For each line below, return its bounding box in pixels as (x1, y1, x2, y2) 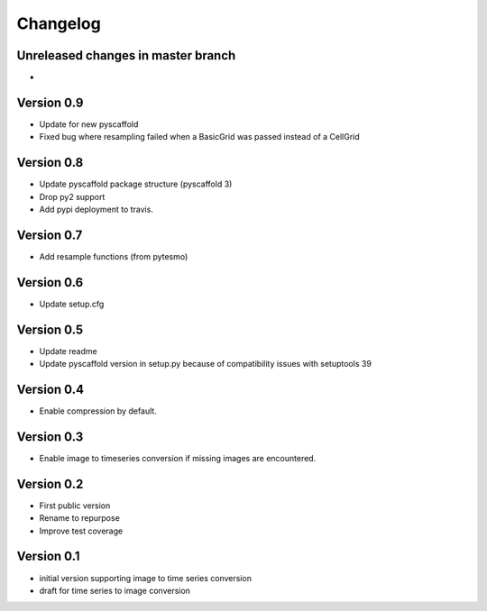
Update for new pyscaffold (39, 118, 139, 130)
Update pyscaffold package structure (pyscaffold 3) (39, 178, 233, 189)
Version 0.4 (16, 381, 85, 397)
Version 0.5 (16, 322, 84, 337)
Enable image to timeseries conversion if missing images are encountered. (39, 452, 317, 463)
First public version (39, 500, 111, 511)
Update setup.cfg (39, 298, 105, 309)
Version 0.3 (16, 429, 84, 444)
